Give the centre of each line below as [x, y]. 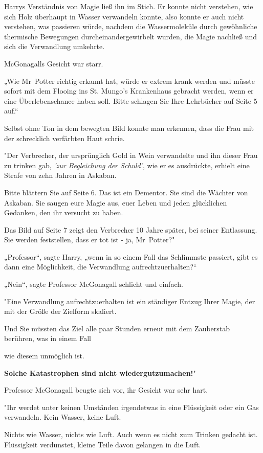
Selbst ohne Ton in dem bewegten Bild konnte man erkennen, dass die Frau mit [129, 128]
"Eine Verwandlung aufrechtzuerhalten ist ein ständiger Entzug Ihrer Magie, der [130, 301]
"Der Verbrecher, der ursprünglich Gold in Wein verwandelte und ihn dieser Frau [131, 155]
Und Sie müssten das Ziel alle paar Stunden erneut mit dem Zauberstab [117, 328]
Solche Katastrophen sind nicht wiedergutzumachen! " [100, 372]
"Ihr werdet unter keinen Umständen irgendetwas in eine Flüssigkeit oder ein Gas [131, 407]
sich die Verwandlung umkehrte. [54, 46]
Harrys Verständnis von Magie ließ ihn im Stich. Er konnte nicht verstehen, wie [129, 6]
